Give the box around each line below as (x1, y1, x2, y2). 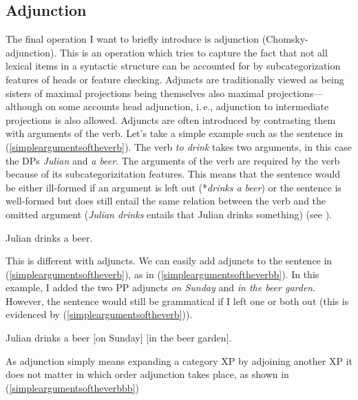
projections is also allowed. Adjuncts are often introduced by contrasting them (6, 112, 336, 127)
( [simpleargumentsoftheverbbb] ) (6, 380, 139, 394)
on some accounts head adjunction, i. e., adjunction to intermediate (45, 99, 329, 114)
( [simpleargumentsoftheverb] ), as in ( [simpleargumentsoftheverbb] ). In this (6, 266, 319, 281)
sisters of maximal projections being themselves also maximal (6, 85, 264, 100)
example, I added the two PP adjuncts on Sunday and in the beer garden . (6, 280, 316, 295)
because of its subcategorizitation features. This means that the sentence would (6, 167, 340, 181)
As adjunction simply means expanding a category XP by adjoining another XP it (6, 353, 352, 368)
